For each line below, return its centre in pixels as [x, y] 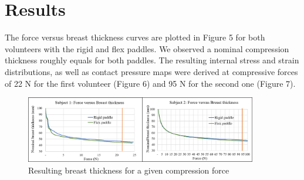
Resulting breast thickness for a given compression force [129, 170]
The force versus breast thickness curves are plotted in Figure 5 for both [135, 37]
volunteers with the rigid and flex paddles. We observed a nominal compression [147, 48]
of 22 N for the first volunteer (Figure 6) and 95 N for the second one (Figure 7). [150, 83]
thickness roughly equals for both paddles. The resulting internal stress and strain [152, 60]
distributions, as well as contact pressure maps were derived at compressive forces [151, 71]
